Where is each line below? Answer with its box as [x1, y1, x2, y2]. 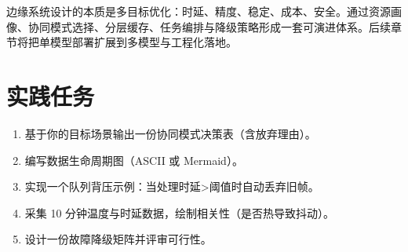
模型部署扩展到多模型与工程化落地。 [49, 34, 237, 50]
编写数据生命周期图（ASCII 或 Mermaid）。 [24, 152, 243, 168]
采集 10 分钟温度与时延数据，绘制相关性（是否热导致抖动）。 [24, 204, 335, 221]
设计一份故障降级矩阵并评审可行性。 [24, 231, 212, 247]
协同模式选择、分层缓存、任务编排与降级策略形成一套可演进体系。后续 [27, 18, 391, 35]
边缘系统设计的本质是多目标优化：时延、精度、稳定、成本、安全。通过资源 [6, 3, 391, 19]
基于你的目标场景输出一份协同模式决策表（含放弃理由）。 [24, 125, 316, 141]
